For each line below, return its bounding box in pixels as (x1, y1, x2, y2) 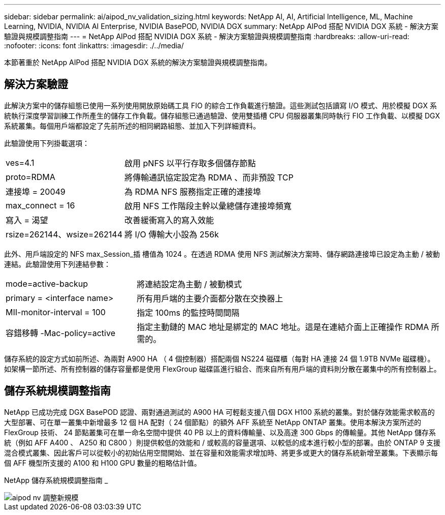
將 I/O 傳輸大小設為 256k (124, 229, 219, 239)
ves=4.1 (6, 157, 35, 168)
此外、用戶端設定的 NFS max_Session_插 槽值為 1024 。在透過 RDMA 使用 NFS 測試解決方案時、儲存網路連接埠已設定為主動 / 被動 (4, 249, 440, 258)
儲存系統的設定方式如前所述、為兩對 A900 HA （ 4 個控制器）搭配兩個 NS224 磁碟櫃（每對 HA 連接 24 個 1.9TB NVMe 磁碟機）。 (4, 354, 435, 363)
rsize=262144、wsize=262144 (6, 229, 123, 239)
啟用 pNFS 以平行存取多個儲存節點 (124, 158, 256, 168)
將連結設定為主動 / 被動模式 (137, 279, 242, 289)
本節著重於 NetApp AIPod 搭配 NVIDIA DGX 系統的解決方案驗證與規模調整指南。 (4, 58, 272, 67)
